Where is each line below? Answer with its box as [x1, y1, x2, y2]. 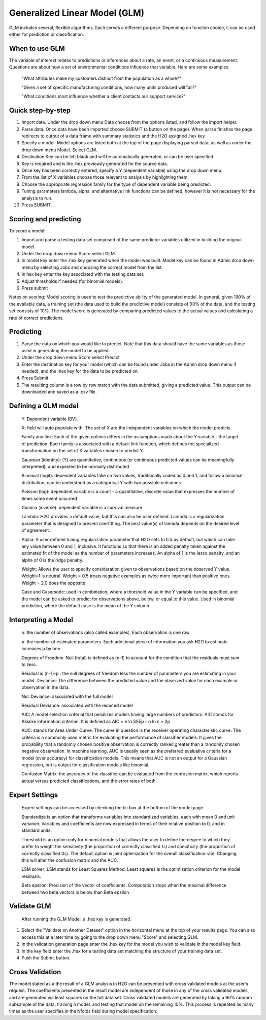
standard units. [21, 827, 52, 833]
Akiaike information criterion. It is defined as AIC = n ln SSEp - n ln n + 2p [21, 718, 170, 724]
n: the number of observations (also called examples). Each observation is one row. [21, 629, 191, 635]
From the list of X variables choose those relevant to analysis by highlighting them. [21, 174, 189, 180]
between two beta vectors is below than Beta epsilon [21, 889, 129, 895]
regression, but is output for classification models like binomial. [21, 762, 150, 768]
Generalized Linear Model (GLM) [9, 7, 145, 18]
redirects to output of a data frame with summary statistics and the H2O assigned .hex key [21, 133, 205, 139]
